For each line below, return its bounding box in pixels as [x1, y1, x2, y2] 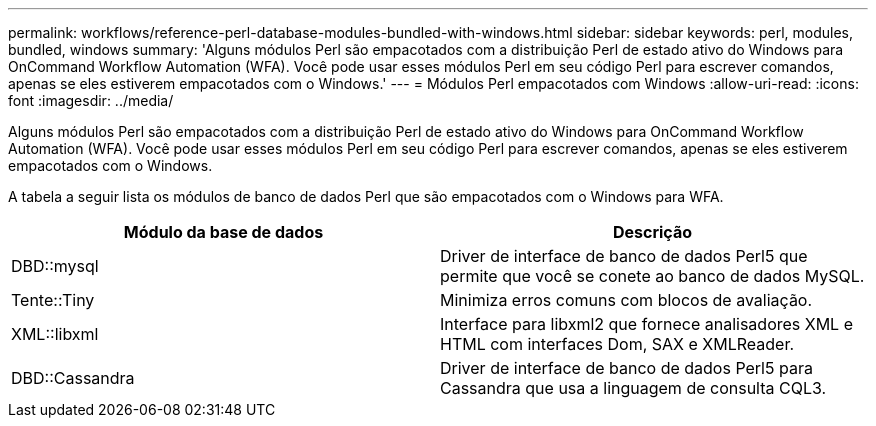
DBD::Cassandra [11, 368, 135, 388]
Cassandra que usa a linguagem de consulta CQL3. [440, 378, 827, 398]
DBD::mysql [11, 256, 99, 276]
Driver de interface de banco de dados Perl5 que [440, 246, 808, 266]
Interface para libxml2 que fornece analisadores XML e [440, 314, 853, 334]
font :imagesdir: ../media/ [8, 92, 174, 109]
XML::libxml [11, 324, 99, 344]
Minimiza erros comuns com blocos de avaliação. [440, 290, 813, 310]
